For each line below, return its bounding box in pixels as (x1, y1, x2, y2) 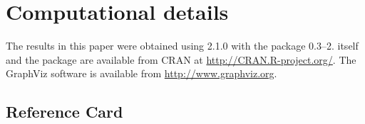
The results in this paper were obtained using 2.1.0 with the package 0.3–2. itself (6, 38, 359, 53)
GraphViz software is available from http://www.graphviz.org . (6, 66, 277, 81)
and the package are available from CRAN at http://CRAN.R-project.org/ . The (6, 52, 356, 67)
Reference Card (6, 101, 123, 123)
